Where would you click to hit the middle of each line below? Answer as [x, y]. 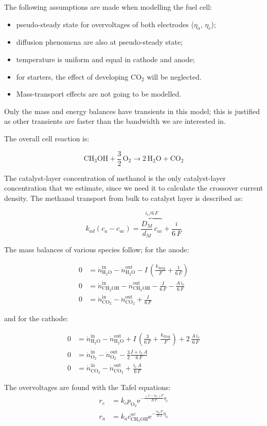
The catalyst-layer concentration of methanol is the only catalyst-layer [115, 178]
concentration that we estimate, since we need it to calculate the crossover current [134, 188]
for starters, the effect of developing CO [79, 76]
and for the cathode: [36, 318]
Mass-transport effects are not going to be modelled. [99, 94]
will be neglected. [174, 76]
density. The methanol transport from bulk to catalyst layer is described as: [123, 198]
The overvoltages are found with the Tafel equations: [87, 387]
